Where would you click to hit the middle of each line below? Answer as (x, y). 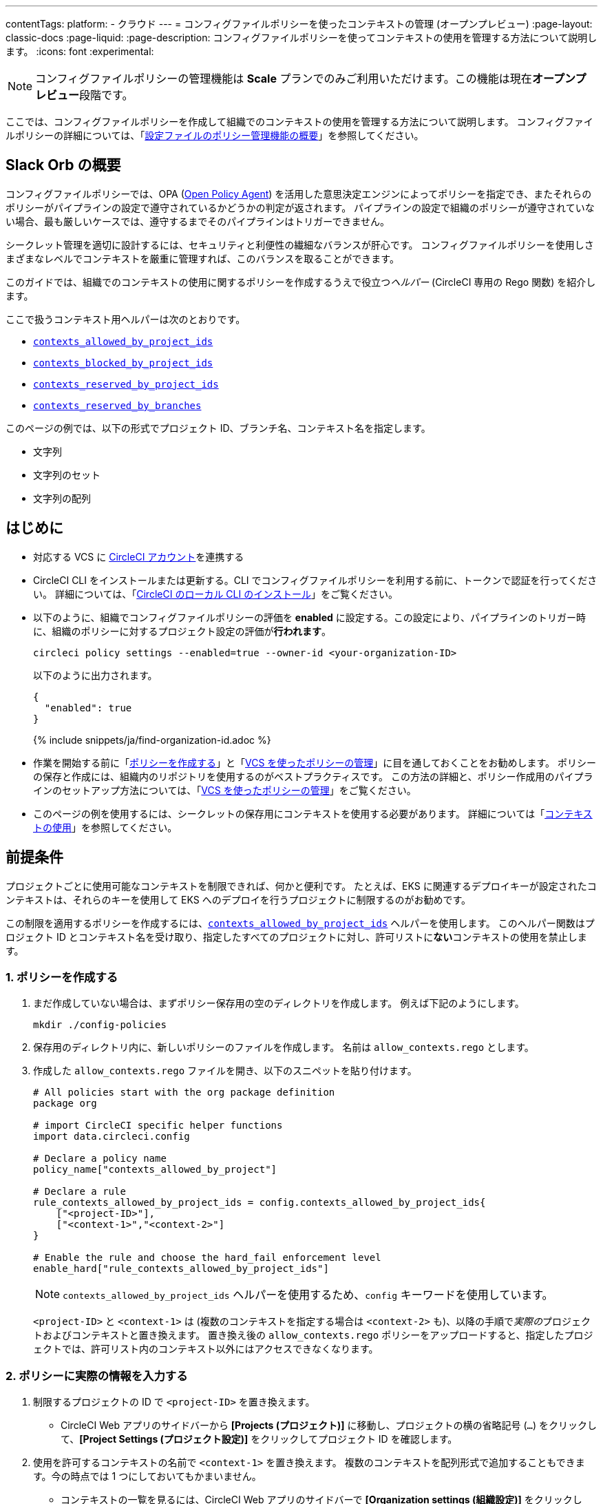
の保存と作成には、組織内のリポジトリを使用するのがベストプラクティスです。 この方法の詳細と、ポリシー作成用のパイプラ (313, 776)
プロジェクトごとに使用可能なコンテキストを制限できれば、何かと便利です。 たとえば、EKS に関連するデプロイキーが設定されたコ (301, 886)
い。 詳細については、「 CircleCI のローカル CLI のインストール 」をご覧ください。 (215, 594)
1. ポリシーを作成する (62, 977)
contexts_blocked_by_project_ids (123, 363)
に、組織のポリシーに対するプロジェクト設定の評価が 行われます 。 (182, 631)
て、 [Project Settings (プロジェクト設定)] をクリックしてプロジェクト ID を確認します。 (259, 1439)
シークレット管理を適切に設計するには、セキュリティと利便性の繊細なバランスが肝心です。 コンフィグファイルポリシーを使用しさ (300, 244)
